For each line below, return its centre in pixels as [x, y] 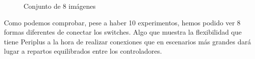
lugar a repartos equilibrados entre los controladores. [83, 51]
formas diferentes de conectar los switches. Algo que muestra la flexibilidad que [123, 32]
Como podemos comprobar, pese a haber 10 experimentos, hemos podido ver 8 [122, 22]
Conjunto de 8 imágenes [60, 6]
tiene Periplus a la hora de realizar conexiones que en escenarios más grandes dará [127, 41]
